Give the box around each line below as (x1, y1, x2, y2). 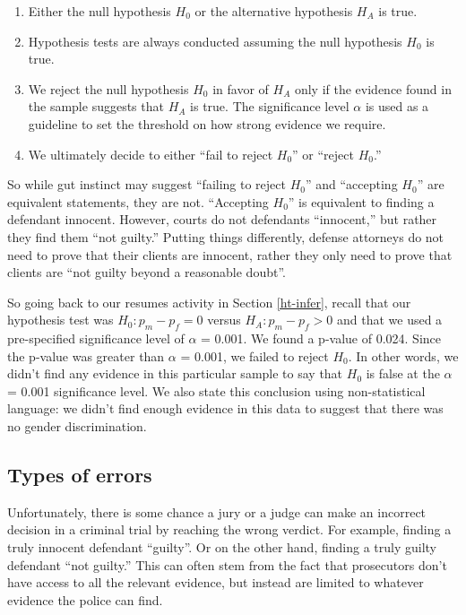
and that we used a (336, 310, 443, 329)
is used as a (365, 97, 429, 116)
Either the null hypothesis (28, 2, 171, 20)
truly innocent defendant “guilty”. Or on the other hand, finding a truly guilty (7, 538, 436, 557)
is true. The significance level (190, 97, 349, 116)
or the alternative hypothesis (194, 2, 353, 20)
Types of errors (7, 461, 152, 489)
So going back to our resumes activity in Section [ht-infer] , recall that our (7, 292, 411, 311)
